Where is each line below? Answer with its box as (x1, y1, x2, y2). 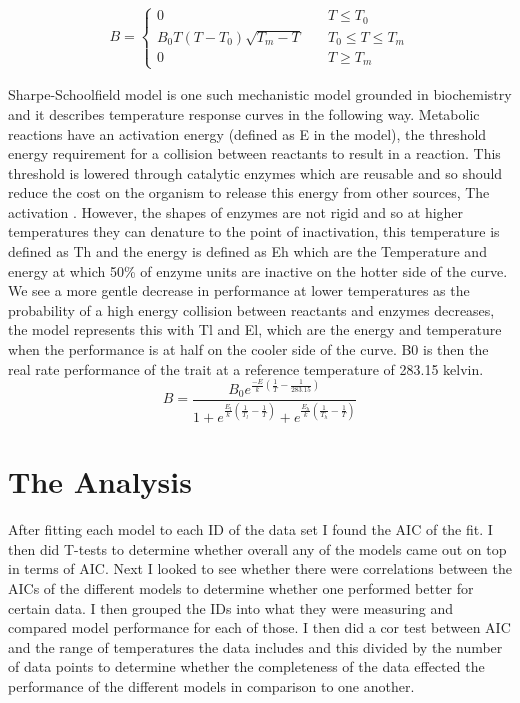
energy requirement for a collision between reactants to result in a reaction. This (8, 143, 501, 164)
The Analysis (8, 461, 192, 502)
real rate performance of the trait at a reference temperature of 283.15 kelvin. (8, 358, 484, 379)
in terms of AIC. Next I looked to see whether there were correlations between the (8, 558, 512, 579)
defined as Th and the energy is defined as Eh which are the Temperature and (8, 241, 487, 262)
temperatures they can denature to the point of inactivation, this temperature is (8, 221, 500, 242)
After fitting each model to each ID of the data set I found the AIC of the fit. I (8, 519, 493, 540)
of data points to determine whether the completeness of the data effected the (8, 656, 485, 677)
